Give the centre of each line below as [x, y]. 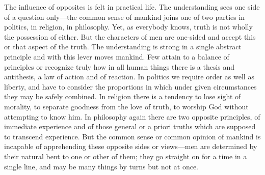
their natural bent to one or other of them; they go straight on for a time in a [126, 156]
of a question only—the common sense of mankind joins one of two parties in [125, 17]
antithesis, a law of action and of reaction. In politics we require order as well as [129, 77]
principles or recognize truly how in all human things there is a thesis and [120, 66]
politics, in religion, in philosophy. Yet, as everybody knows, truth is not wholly [128, 27]
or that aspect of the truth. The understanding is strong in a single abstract [123, 47]
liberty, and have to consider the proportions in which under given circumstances [130, 86]
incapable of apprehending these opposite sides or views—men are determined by [131, 146]
